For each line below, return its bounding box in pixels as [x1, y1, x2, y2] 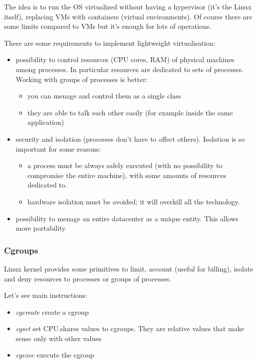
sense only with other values [15, 333, 101, 343]
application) [27, 117, 64, 127]
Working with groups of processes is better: [15, 74, 148, 84]
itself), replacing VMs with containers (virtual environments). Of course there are [4, 11, 253, 21]
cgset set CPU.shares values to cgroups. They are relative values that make [15, 323, 244, 334]
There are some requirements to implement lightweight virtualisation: [4, 37, 216, 48]
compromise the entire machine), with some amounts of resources [27, 170, 227, 180]
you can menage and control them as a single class [27, 91, 181, 101]
